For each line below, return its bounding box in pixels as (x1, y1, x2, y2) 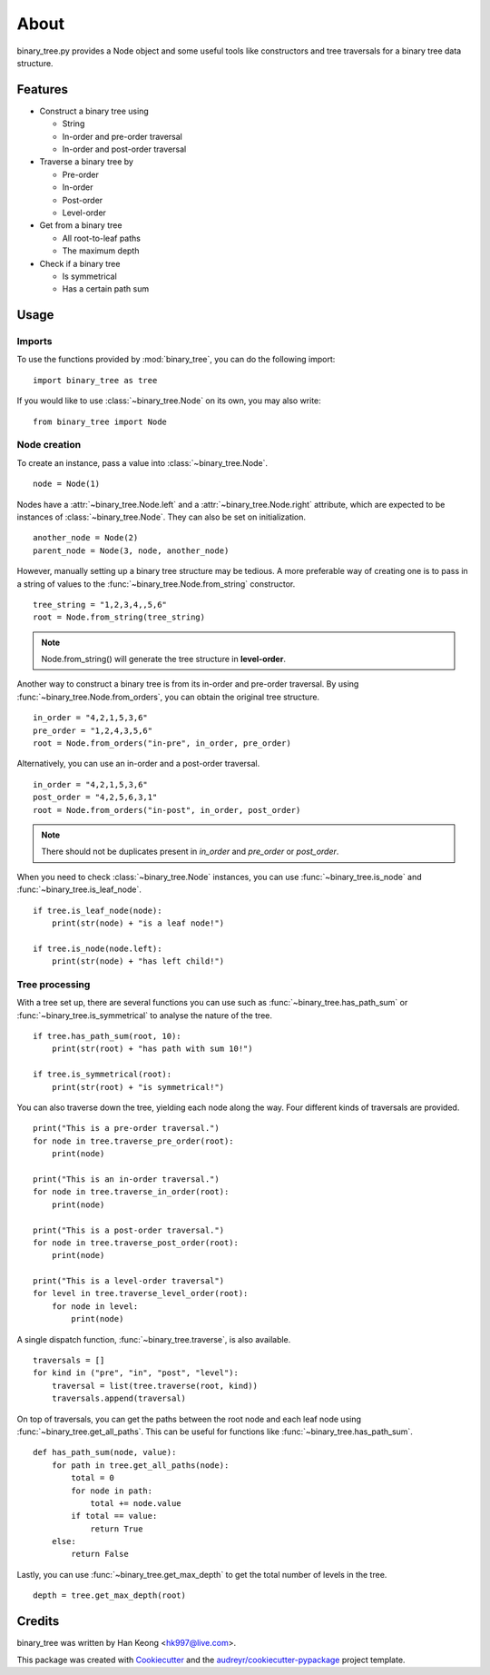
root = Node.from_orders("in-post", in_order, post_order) (33, 805, 301, 815)
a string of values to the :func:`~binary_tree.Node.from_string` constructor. (16, 578, 296, 590)
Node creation (16, 439, 82, 451)
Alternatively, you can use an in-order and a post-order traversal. (16, 758, 260, 769)
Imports (16, 335, 53, 348)
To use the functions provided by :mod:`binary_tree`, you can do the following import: (16, 354, 336, 365)
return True (90, 1523, 143, 1534)
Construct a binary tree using (39, 105, 149, 116)
